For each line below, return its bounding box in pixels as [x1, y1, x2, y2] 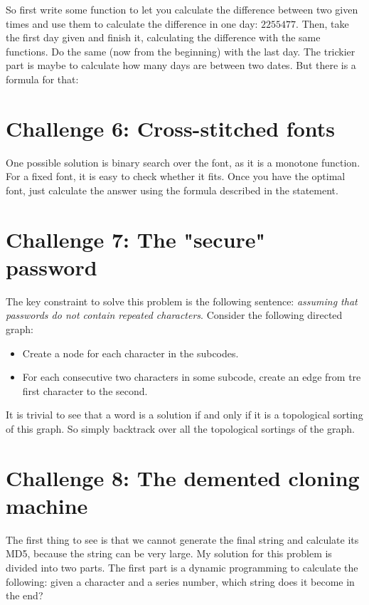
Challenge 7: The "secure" [6, 224, 266, 253]
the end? [6, 588, 43, 603]
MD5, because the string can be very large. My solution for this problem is [6, 546, 332, 561]
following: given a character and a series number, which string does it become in [6, 574, 355, 589]
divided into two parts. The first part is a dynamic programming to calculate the [6, 560, 358, 575]
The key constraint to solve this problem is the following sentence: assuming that [6, 293, 358, 308]
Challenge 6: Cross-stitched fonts [6, 113, 335, 142]
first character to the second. [22, 383, 148, 398]
